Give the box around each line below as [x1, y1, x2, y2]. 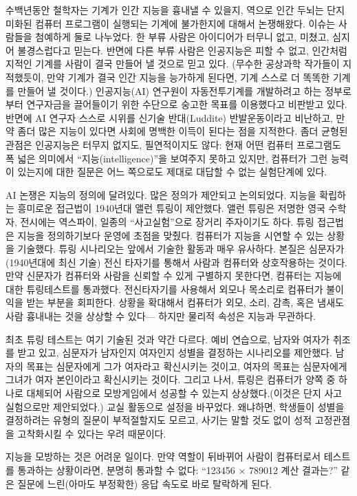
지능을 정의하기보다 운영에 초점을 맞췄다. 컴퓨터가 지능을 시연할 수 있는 [17, 228, 324, 242]
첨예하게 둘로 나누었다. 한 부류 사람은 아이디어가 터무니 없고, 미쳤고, [35, 30, 329, 44]
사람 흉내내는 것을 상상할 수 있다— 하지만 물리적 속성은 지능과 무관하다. [6, 309, 316, 323]
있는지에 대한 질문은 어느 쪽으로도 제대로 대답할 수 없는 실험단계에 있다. [17, 164, 327, 179]
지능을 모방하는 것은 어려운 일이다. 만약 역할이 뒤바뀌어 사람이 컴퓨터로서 [6, 449, 321, 464]
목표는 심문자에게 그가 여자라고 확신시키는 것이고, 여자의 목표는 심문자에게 [26, 358, 347, 373]
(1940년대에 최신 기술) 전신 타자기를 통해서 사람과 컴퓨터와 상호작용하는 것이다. [6, 255, 347, 269]
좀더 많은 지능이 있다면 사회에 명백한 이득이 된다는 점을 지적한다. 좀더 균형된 [17, 124, 348, 138]
